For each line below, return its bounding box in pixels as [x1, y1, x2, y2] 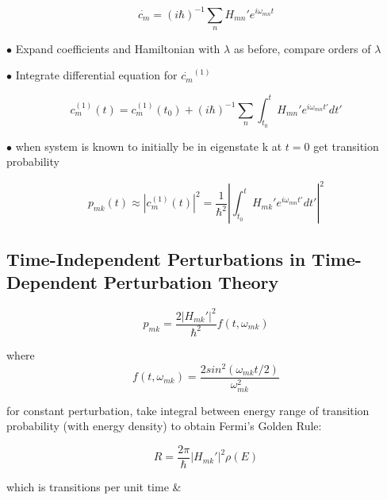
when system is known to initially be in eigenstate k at [15, 137, 282, 154]
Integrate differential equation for [15, 67, 178, 83]
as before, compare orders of [233, 40, 371, 56]
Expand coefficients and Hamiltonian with [15, 40, 220, 56]
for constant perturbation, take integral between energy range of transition [6, 402, 370, 418]
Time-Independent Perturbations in [6, 246, 306, 271]
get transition [313, 137, 379, 154]
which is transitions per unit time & [6, 479, 182, 495]
